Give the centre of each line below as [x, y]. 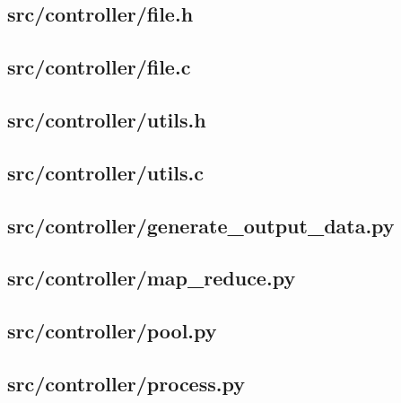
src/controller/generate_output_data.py [201, 225]
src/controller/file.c [99, 67]
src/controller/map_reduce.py [152, 278]
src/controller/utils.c [105, 172]
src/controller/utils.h [107, 119]
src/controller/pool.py [112, 331]
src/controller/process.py [126, 383]
